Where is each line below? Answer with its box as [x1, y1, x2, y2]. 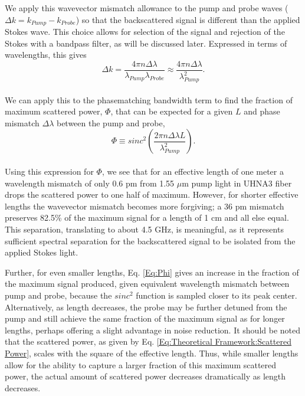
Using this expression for [5, 165, 94, 177]
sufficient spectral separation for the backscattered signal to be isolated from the [5, 234, 296, 247]
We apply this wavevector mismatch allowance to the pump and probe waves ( [5, 2, 288, 14]
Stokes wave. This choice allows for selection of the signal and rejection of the [5, 25, 285, 38]
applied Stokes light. [5, 246, 78, 258]
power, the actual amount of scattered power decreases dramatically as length [5, 370, 286, 382]
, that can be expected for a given [110, 105, 233, 117]
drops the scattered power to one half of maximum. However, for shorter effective [5, 188, 299, 201]
